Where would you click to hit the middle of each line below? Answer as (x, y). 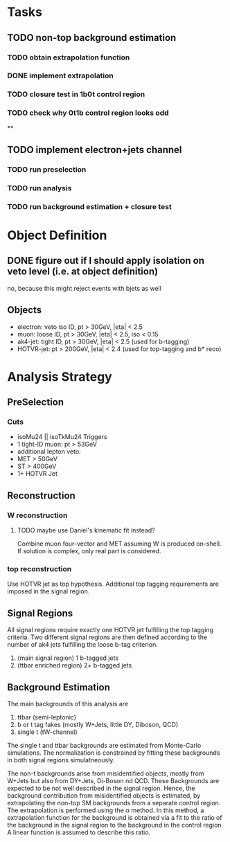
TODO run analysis (39, 188)
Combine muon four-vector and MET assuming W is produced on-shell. (119, 544)
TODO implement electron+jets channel (95, 150)
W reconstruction (37, 515)
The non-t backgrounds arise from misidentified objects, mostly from (106, 773)
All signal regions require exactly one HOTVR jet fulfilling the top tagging (110, 630)
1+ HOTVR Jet (37, 474)
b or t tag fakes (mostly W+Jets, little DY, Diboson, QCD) (98, 725)
